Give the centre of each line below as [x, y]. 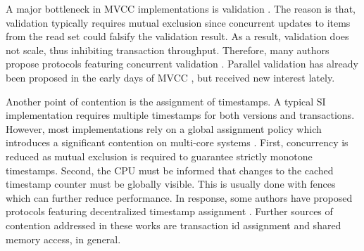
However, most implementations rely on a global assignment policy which [164, 128]
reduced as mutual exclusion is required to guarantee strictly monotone [159, 156]
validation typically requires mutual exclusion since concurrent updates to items [178, 22]
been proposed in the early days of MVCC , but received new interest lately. [170, 77]
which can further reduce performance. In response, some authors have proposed [179, 197]
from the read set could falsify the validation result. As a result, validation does [177, 36]
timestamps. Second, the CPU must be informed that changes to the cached [170, 170]
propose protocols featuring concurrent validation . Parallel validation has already [182, 64]
